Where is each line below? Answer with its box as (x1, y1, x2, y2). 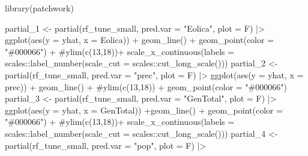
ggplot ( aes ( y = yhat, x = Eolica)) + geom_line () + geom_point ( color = (5, 33, 274, 46)
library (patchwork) (5, 2, 74, 14)
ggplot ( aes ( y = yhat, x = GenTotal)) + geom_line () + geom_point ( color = (5, 103, 283, 116)
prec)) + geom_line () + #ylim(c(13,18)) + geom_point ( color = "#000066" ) (5, 80, 287, 93)
